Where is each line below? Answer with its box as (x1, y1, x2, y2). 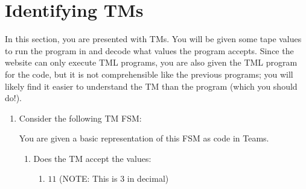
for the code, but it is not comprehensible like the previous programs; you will (5, 67, 293, 80)
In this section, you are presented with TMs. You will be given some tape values (5, 33, 302, 45)
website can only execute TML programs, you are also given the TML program (5, 56, 298, 69)
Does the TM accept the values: (33, 152, 151, 164)
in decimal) (127, 172, 169, 185)
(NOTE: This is (59, 172, 118, 185)
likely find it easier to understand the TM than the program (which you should (5, 79, 298, 92)
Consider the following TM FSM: (19, 111, 142, 124)
